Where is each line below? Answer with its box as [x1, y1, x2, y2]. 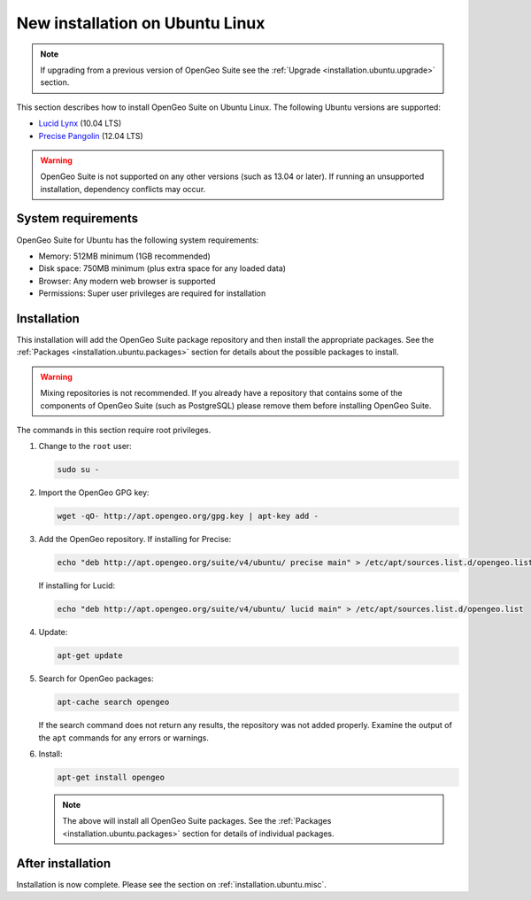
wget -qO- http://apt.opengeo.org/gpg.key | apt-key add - [57, 511, 319, 522]
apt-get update [57, 651, 123, 661]
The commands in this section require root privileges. [16, 425, 212, 435]
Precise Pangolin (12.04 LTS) [38, 130, 143, 141]
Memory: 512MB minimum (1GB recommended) [38, 251, 212, 261]
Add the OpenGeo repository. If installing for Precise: [38, 534, 232, 545]
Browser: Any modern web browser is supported [38, 275, 216, 286]
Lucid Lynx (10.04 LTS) [38, 118, 122, 128]
